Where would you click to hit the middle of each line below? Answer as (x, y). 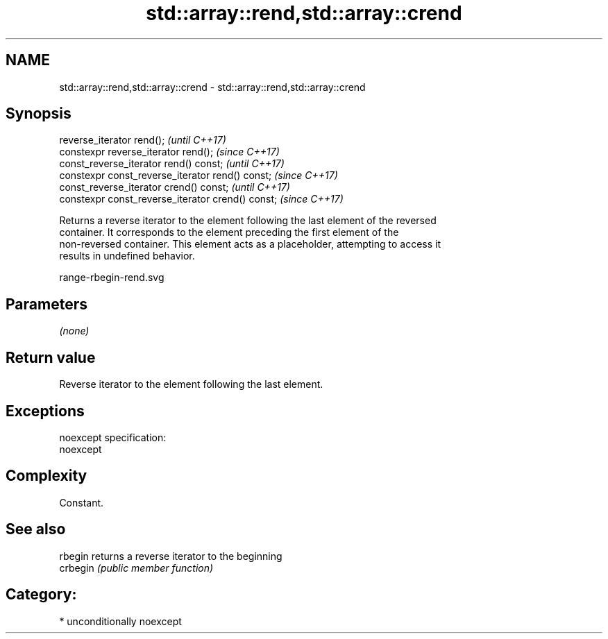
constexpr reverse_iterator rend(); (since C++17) (169, 152)
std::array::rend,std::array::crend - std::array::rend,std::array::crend (212, 87)
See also (36, 529)
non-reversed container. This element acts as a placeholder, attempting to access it (250, 244)
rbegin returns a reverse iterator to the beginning (171, 556)
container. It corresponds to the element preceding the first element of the (229, 232)
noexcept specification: (113, 437)
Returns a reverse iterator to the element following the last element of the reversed (248, 221)
